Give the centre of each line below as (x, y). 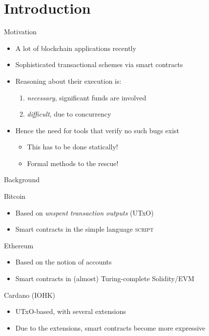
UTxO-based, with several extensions (71, 311)
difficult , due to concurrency (69, 114)
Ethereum (19, 245)
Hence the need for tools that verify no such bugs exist (97, 130)
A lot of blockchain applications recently (76, 48)
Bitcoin (15, 196)
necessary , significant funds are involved (87, 97)
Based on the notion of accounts (63, 262)
